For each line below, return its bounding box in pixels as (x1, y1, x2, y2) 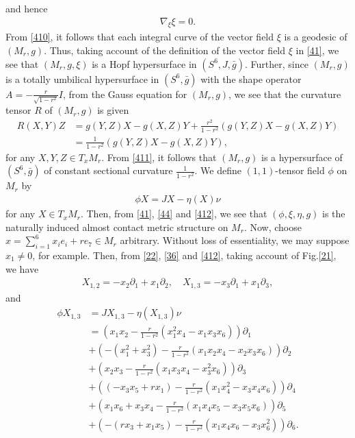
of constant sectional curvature (44, 163, 173, 178)
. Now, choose (244, 219, 302, 234)
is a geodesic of (284, 29, 347, 44)
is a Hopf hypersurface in (92, 56, 197, 71)
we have (5, 261, 39, 276)
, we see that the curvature (228, 86, 341, 101)
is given (97, 103, 129, 117)
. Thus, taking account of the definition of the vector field (44, 43, 286, 58)
